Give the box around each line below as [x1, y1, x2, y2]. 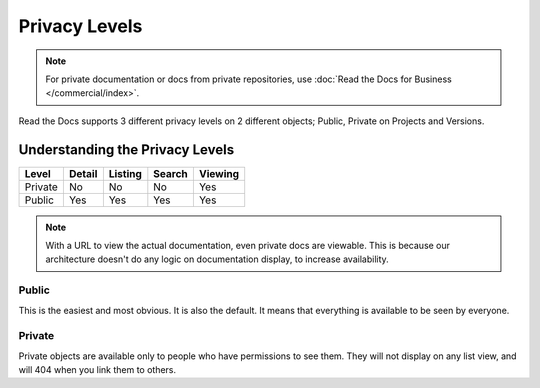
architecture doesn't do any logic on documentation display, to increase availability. [45, 253, 389, 265]
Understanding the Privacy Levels [18, 141, 235, 158]
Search [153, 166, 189, 180]
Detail [68, 166, 98, 180]
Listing [108, 166, 142, 180]
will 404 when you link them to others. [18, 364, 177, 376]
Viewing [198, 166, 240, 180]
